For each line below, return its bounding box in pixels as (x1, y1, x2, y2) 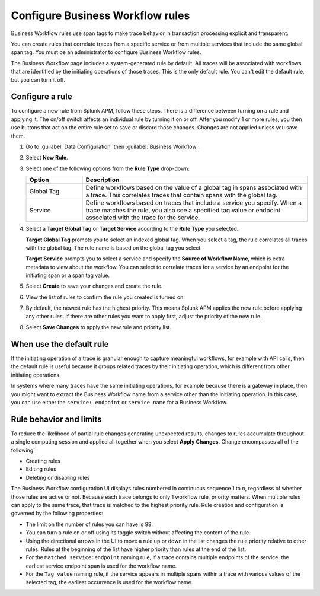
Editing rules (25, 466, 56, 473)
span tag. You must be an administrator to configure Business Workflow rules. (11, 49, 201, 56)
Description (85, 176, 120, 184)
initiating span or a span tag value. (25, 272, 110, 279)
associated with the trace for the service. (85, 213, 200, 222)
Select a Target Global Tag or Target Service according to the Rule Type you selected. (25, 225, 239, 232)
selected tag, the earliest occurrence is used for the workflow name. (25, 579, 193, 586)
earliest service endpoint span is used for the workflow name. (25, 562, 177, 569)
